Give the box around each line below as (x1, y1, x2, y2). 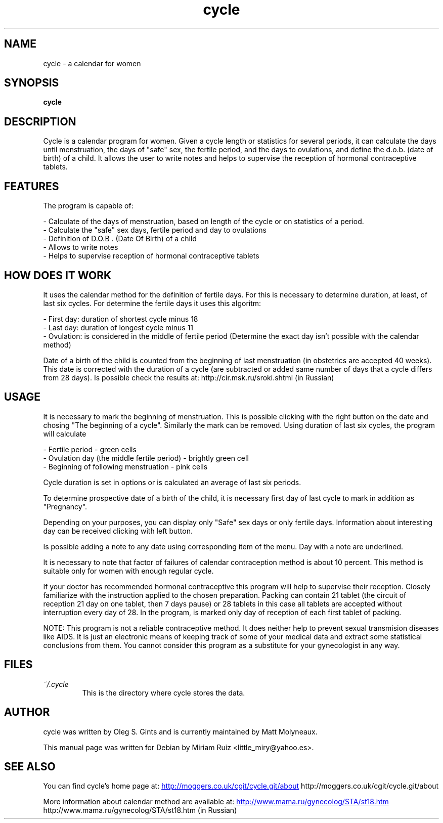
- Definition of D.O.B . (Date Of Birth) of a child (43, 234, 197, 243)
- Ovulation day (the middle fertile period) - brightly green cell (43, 453, 249, 462)
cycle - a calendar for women (43, 59, 141, 68)
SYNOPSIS (4, 76, 59, 90)
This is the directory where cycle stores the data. (82, 688, 245, 697)
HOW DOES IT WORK (4, 269, 112, 282)
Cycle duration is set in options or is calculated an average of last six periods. (43, 478, 301, 487)
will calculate (43, 429, 86, 438)
